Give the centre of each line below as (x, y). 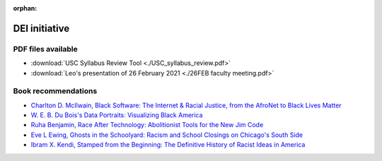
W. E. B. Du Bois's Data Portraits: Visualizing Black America (117, 115)
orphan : (25, 8)
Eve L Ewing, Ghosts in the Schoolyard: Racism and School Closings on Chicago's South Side (167, 135)
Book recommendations (55, 91)
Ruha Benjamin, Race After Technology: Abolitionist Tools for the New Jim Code (147, 125)
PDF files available (45, 49)
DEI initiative (41, 28)
